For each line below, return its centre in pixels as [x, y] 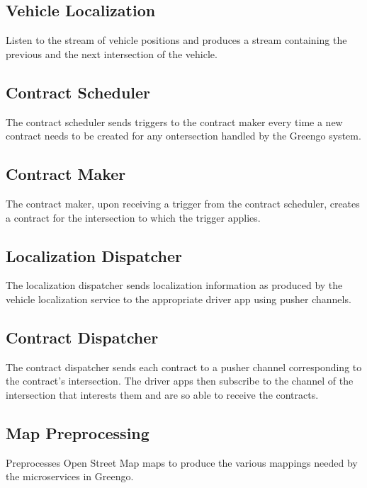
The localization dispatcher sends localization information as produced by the [174, 285]
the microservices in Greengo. [70, 476]
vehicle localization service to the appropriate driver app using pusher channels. [179, 299]
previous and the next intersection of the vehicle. [112, 53]
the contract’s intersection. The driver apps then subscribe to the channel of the [180, 381]
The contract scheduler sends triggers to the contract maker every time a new [174, 121]
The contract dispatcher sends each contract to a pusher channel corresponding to [184, 367]
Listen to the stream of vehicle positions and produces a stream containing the [176, 40]
